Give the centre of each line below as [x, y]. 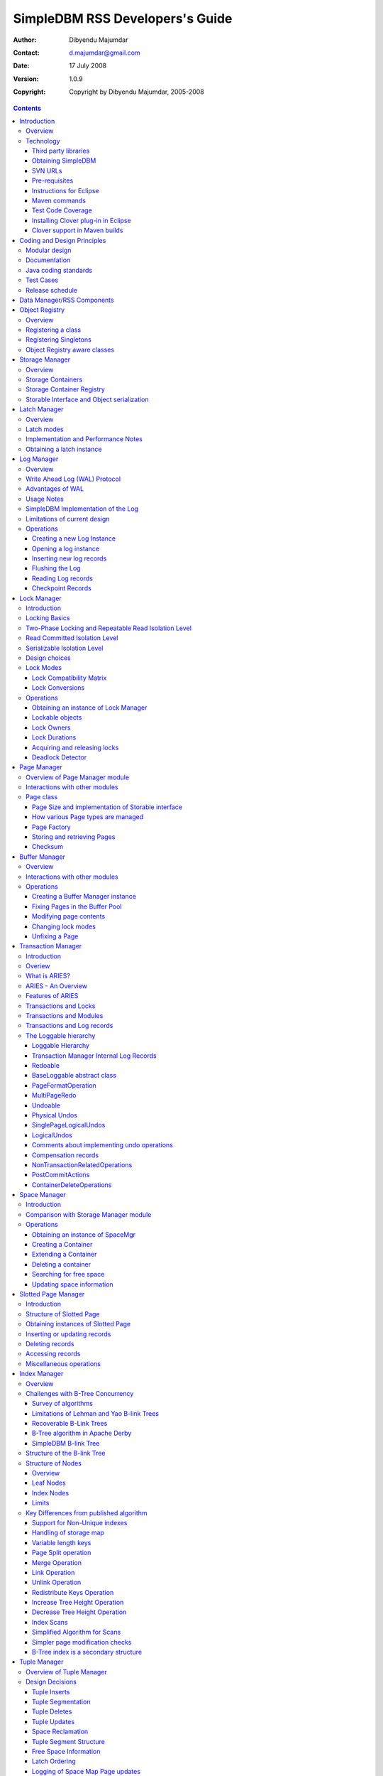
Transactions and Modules [65, 1016]
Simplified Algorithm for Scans [77, 1632]
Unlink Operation [57, 1582]
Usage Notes [45, 499]
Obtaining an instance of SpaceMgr [84, 1234]
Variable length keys [62, 1542]
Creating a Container [62, 1245]
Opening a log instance [66, 548]
